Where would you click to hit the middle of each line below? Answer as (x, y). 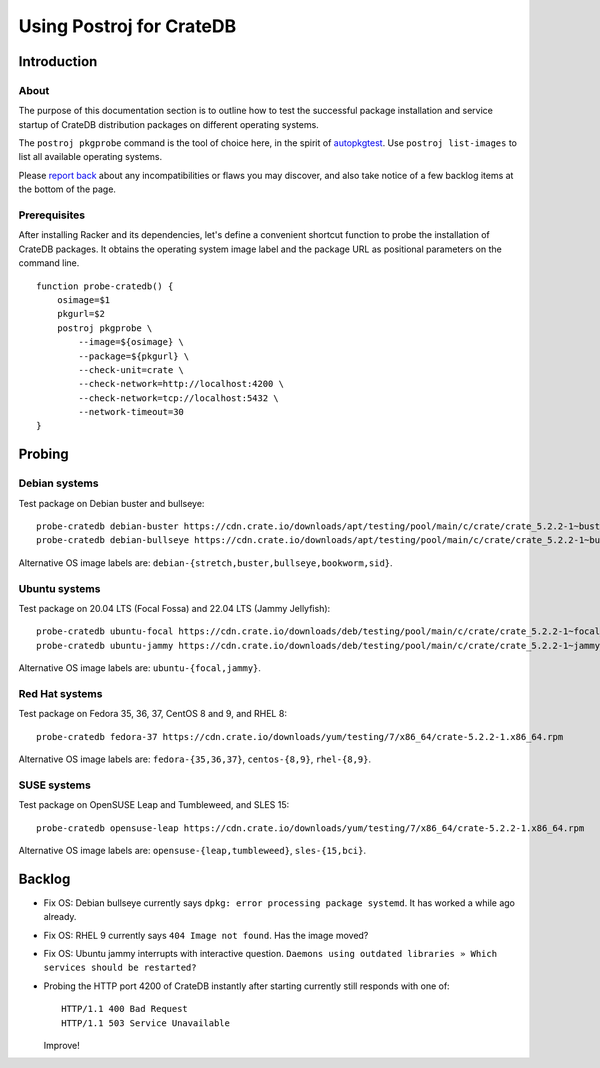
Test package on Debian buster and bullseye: (111, 503)
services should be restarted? (120, 968)
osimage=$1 (83, 299)
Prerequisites (51, 215)
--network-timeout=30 (131, 412)
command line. (49, 263)
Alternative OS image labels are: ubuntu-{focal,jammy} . (140, 668)
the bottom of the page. (67, 189)
